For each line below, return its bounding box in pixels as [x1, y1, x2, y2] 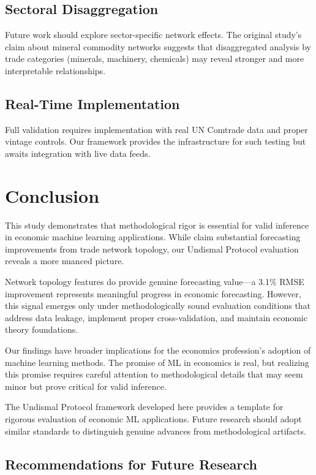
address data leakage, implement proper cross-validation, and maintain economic [5, 311, 307, 324]
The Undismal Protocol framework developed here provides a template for [5, 400, 284, 413]
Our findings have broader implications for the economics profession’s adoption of [5, 344, 311, 357]
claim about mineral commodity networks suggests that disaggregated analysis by [5, 40, 311, 53]
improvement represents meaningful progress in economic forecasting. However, [5, 287, 301, 300]
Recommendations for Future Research [5, 454, 257, 473]
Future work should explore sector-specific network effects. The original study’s [5, 28, 302, 41]
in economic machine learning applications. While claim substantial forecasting [5, 230, 301, 243]
